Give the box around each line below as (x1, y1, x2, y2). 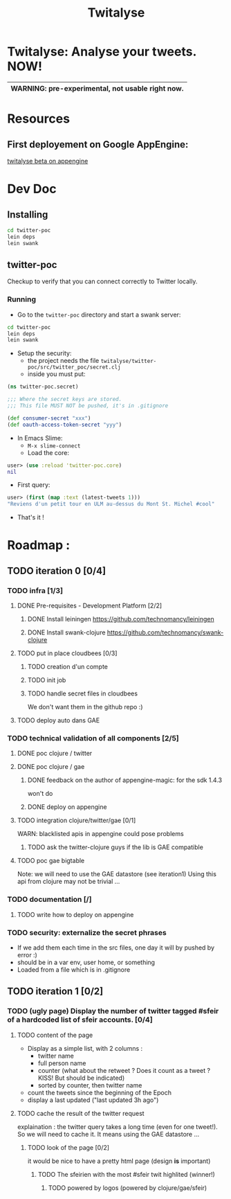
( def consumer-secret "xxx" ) (7, 414, 91, 422)
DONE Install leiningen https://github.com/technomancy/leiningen (27, 615, 214, 623)
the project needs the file (27, 357, 100, 365)
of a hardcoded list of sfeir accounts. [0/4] (7, 1015, 154, 1024)
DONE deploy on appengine (27, 803, 107, 811)
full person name (37, 1058, 86, 1067)
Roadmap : (7, 538, 71, 553)
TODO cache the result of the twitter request (17, 1109, 145, 1117)
